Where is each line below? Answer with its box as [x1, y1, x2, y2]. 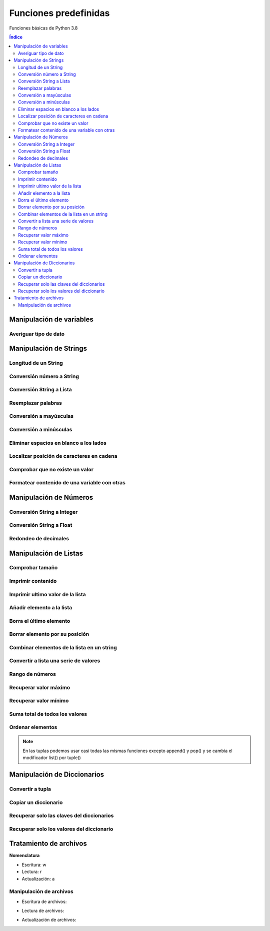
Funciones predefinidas [9, 7, 110, 18]
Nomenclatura [9, 853, 40, 859]
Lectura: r [21, 869, 42, 875]
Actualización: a [21, 876, 55, 882]
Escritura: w [21, 862, 47, 868]
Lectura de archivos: [21, 908, 64, 914]
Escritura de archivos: [21, 899, 67, 905]
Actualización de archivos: [21, 917, 76, 923]
